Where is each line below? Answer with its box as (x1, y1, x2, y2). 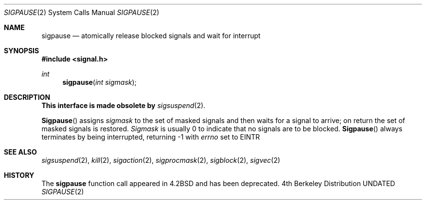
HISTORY (4, 171, 35, 179)
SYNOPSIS (4, 47, 39, 55)
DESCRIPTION (4, 93, 51, 101)
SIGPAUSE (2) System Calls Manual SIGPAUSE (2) (4, 8, 160, 16)
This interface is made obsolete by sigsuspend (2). (41, 101, 206, 110)
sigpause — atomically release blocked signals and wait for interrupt (41, 31, 261, 40)
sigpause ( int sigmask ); (62, 78, 137, 86)
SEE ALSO (4, 148, 37, 156)
